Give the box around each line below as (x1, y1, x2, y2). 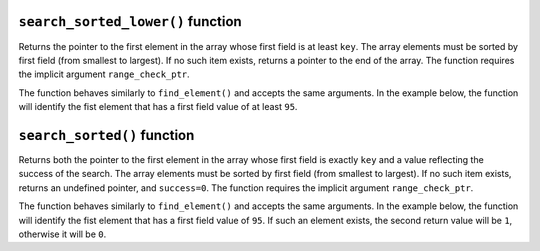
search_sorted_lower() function (18, 13, 242, 30)
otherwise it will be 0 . (18, 228, 107, 240)
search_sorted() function (18, 126, 195, 144)
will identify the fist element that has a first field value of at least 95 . (18, 101, 298, 113)
